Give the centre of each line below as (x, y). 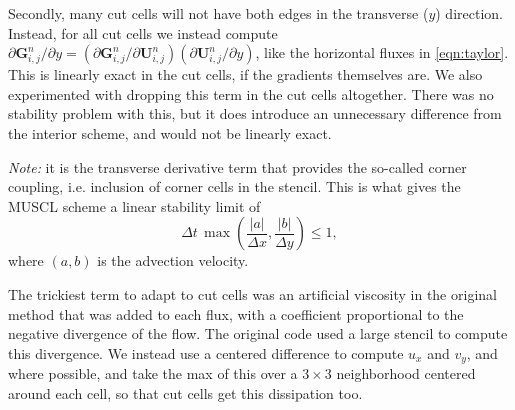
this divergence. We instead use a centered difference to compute (206, 352)
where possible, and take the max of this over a (153, 373)
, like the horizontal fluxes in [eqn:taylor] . (382, 52)
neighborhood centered (406, 373)
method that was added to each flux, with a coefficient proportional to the (236, 313)
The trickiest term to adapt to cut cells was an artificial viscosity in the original (252, 293)
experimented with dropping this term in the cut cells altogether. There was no (251, 93)
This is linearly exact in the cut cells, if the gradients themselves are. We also (245, 74)
